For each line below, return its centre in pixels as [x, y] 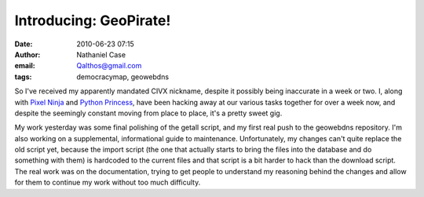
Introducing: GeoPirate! [93, 20]
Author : [27, 54]
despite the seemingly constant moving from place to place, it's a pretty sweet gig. [148, 113]
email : [25, 66]
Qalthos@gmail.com [109, 66]
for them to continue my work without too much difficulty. [108, 182]
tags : [23, 77]
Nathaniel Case [101, 54]
